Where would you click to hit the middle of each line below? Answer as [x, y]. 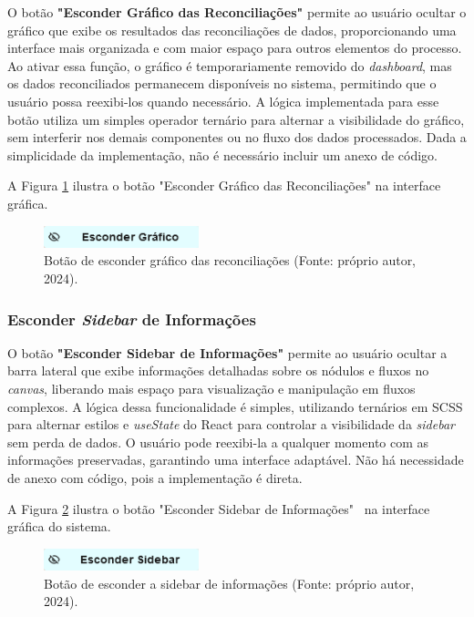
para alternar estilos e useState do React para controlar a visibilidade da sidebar [231, 424]
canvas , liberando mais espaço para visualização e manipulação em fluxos [211, 389]
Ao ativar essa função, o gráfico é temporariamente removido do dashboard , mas [230, 65]
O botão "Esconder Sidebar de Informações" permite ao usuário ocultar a [227, 352]
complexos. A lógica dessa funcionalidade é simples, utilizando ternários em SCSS [235, 406]
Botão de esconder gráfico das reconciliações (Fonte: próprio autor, [230, 260]
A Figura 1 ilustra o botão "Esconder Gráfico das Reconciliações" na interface [224, 185]
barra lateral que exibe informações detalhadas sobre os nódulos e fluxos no [218, 370]
